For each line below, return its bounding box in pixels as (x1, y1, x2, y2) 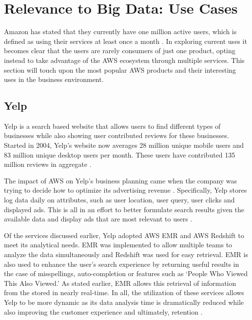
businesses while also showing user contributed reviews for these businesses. (4, 130, 229, 140)
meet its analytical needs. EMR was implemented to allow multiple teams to (4, 240, 233, 250)
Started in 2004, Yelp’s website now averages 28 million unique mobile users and (4, 140, 244, 150)
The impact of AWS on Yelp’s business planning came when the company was (4, 175, 237, 185)
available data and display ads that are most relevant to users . (4, 214, 193, 224)
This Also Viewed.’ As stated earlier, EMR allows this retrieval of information (4, 278, 236, 288)
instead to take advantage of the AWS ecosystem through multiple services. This (4, 55, 245, 65)
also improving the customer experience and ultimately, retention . (4, 306, 203, 317)
